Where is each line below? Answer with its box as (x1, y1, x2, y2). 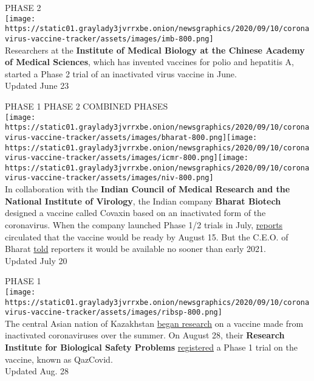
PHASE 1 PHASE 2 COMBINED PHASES (5, 99, 168, 112)
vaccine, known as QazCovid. (5, 352, 113, 365)
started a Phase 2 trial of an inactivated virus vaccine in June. (5, 67, 237, 80)
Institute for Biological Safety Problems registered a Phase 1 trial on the (5, 341, 298, 354)
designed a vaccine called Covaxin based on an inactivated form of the (5, 206, 266, 219)
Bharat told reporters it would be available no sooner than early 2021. (5, 242, 266, 255)
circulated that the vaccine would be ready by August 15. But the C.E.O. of (5, 230, 288, 243)
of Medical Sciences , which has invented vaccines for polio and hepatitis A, (5, 55, 294, 68)
